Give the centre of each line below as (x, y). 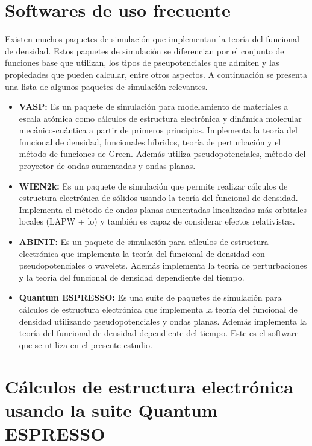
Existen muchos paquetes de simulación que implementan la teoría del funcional (152, 39)
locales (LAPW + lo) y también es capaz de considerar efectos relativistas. (157, 221)
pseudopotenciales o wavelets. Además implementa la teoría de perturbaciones (163, 265)
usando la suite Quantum (111, 409)
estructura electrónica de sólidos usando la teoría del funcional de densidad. (158, 198)
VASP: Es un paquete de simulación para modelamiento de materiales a (154, 107)
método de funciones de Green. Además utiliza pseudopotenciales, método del (162, 154)
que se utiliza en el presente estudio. (86, 344)
